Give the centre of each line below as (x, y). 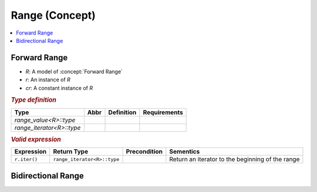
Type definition (34, 100)
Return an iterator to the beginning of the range (235, 159)
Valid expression (36, 139)
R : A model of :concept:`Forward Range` (74, 71)
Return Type (70, 152)
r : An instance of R (48, 80)
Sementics (185, 152)
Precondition (144, 152)
